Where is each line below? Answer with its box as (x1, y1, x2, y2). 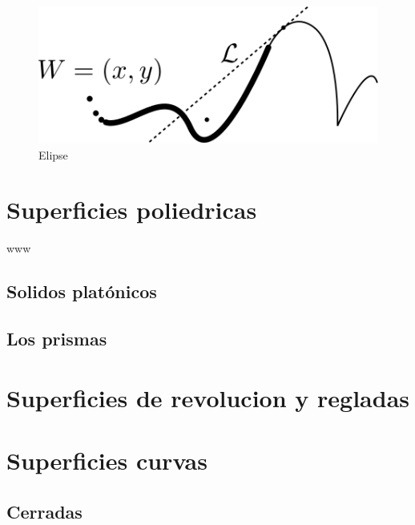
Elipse (38, 146, 68, 163)
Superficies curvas (6, 444, 207, 477)
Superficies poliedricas (6, 193, 257, 226)
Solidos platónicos (6, 279, 157, 304)
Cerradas (6, 499, 83, 523)
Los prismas (6, 326, 107, 351)
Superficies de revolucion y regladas (6, 381, 409, 414)
